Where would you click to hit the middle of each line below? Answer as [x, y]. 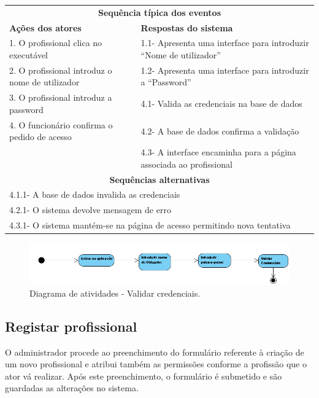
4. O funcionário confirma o [61, 124]
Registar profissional [71, 326]
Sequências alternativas [159, 179]
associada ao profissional [186, 164]
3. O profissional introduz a [61, 97]
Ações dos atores [45, 27]
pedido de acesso [40, 137]
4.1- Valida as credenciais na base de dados [221, 103]
